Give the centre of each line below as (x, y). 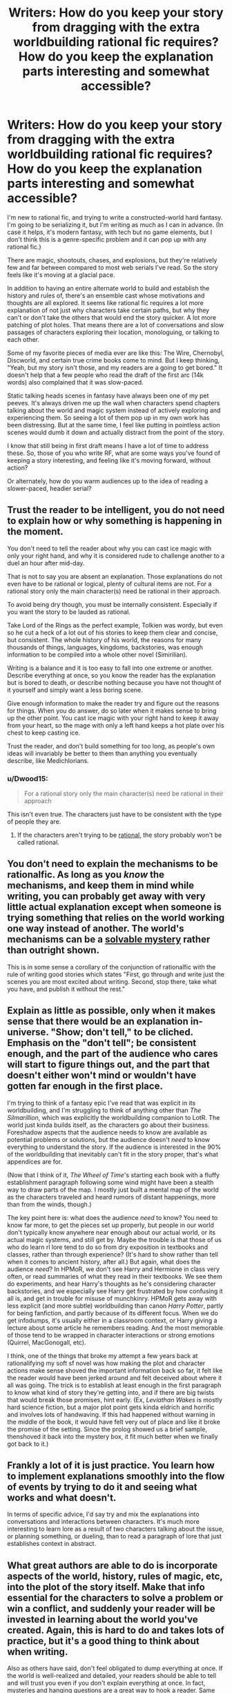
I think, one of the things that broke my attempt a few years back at (103, 1355)
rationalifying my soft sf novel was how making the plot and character (106, 1363)
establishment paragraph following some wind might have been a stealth (110, 1182)
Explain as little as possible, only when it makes (112, 1010)
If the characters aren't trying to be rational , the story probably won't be (119, 835)
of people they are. (34, 822)
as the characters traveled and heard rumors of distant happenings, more (112, 1197)
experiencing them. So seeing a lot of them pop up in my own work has (108, 417)
